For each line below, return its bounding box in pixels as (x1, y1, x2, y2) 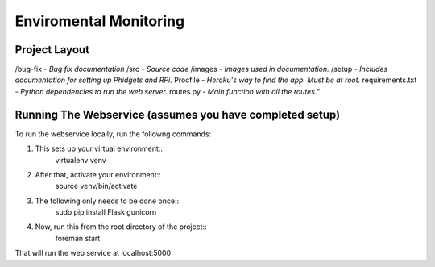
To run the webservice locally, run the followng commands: (14, 129, 212, 139)
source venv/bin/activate (55, 181, 138, 191)
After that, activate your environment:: (35, 169, 161, 179)
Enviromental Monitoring (14, 12, 185, 30)
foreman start (55, 233, 101, 243)
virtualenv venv (55, 155, 106, 165)
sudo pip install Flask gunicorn (55, 207, 157, 217)
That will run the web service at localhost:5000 (14, 248, 172, 258)
